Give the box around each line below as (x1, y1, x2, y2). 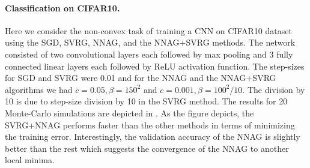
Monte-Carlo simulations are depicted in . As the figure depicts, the (5, 106, 254, 119)
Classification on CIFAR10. (5, 1, 120, 14)
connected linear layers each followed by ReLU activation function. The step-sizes (5, 59, 305, 72)
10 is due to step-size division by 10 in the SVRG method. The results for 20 (5, 95, 288, 107)
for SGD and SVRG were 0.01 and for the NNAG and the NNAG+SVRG (5, 71, 276, 84)
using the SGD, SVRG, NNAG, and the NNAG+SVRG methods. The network (5, 36, 296, 49)
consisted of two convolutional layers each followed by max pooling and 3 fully (5, 47, 293, 60)
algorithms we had (5, 83, 73, 95)
